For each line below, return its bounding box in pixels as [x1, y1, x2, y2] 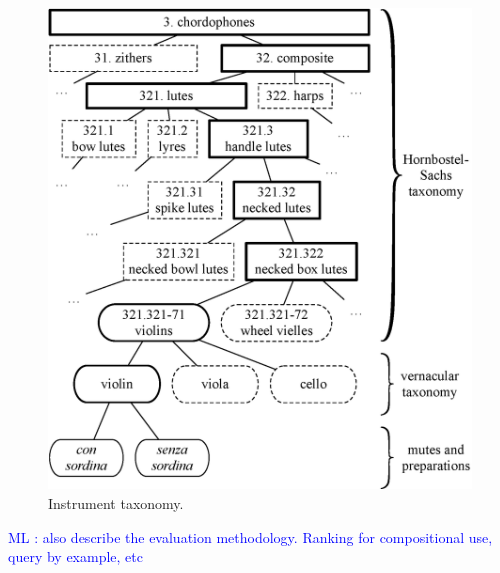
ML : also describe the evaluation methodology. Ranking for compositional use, [8, 526, 493, 547]
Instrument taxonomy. [48, 492, 184, 513]
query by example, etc [8, 546, 143, 567]
